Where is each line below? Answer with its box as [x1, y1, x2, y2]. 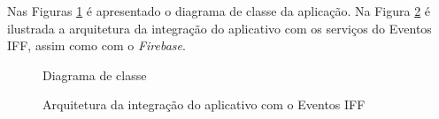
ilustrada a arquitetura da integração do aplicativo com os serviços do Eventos [7, 19, 432, 37]
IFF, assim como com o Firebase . [7, 36, 186, 55]
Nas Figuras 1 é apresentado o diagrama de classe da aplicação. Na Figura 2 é [7, 2, 431, 19]
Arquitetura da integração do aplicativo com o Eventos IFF [42, 95, 366, 114]
